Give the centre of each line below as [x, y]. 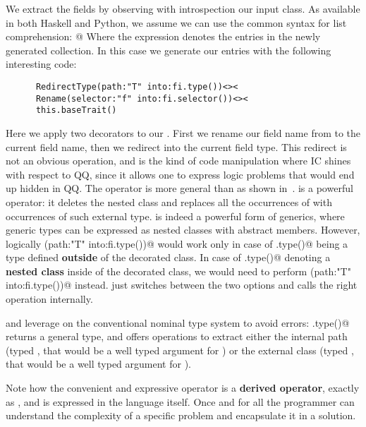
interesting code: [41, 64]
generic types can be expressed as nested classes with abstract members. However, [183, 230]
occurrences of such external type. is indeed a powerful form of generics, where [175, 216]
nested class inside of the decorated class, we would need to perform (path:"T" [178, 271]
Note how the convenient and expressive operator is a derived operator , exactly [183, 388]
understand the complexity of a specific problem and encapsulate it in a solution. [181, 415]
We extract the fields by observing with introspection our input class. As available [183, 8]
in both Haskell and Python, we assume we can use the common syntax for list [176, 22]
